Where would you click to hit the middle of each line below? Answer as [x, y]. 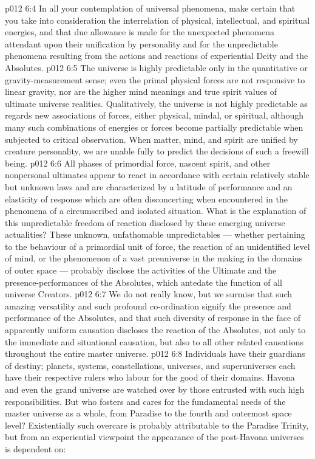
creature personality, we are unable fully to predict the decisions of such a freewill [157, 151]
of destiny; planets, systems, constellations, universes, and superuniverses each [150, 365]
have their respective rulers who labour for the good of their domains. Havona [150, 377]
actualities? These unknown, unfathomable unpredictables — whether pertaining [155, 234]
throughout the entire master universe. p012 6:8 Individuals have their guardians [155, 354]
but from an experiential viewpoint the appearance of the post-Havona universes [154, 437]
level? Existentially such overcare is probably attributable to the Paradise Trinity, [157, 425]
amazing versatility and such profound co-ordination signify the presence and [148, 305]
